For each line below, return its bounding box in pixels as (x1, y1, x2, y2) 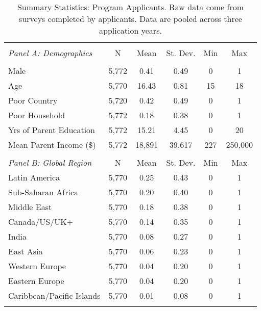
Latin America (8, 171, 60, 183)
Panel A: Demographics (8, 47, 92, 59)
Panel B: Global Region (8, 157, 92, 168)
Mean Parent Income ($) (8, 139, 96, 150)
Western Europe (8, 260, 66, 272)
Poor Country (8, 94, 58, 106)
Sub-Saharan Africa (8, 186, 79, 198)
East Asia (8, 245, 43, 257)
